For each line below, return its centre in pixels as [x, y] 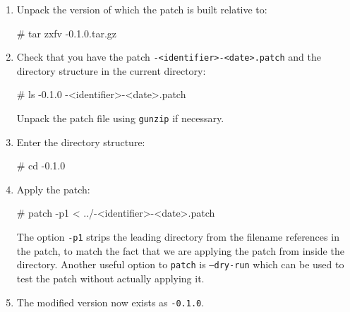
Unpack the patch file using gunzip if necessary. [120, 118]
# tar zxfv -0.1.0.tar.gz [67, 33]
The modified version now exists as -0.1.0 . [110, 302]
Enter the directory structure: [81, 142]
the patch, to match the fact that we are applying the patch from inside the [180, 250]
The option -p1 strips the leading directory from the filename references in [178, 237]
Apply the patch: [53, 189]
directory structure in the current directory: [111, 70]
